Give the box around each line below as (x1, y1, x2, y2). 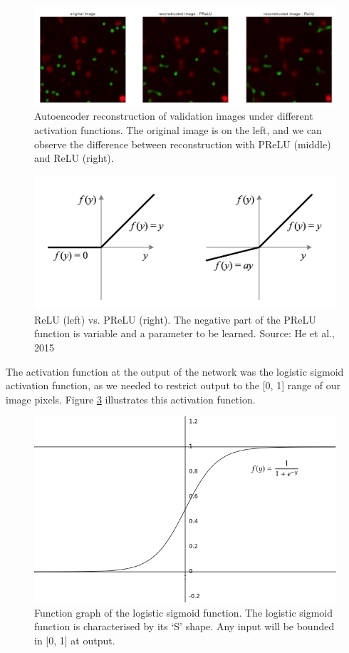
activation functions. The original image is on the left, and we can (34, 122, 322, 137)
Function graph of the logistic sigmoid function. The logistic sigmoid (34, 605, 333, 619)
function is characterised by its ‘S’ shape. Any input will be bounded (34, 619, 335, 634)
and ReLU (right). (34, 150, 114, 165)
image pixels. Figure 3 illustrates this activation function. (6, 391, 256, 406)
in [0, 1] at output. (34, 633, 115, 647)
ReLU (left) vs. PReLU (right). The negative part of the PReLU (34, 312, 316, 326)
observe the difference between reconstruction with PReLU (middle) (34, 136, 331, 151)
